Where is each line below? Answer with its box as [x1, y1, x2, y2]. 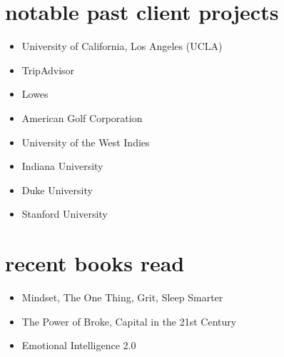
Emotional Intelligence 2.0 [21, 338, 136, 353]
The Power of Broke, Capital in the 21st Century [21, 313, 237, 328]
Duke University [21, 182, 93, 197]
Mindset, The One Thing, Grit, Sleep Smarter [21, 290, 223, 304]
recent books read [5, 248, 185, 278]
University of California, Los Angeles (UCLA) [21, 39, 223, 54]
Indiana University [21, 159, 103, 174]
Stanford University [21, 206, 108, 221]
